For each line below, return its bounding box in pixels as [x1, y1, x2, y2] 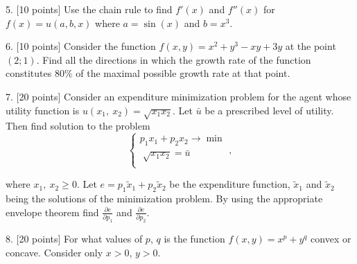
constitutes [6, 66, 52, 80]
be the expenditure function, [169, 177, 290, 191]
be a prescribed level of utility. [204, 103, 334, 117]
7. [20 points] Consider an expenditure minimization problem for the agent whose [6, 89, 351, 103]
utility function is [6, 103, 80, 117]
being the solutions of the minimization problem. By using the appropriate [6, 191, 323, 206]
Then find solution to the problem [6, 118, 150, 133]
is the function [164, 231, 225, 245]
